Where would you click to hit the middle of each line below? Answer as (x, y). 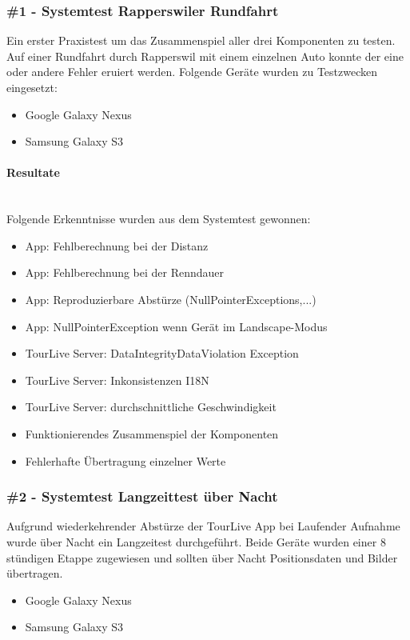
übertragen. (35, 573)
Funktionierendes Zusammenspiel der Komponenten (152, 433)
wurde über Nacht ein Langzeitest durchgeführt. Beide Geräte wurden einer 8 (196, 541)
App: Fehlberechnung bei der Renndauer (125, 272)
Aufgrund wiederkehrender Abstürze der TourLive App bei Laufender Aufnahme (203, 526)
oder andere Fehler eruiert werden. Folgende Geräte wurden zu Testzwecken (192, 72)
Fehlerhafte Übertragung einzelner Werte (125, 460)
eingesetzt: (32, 87)
